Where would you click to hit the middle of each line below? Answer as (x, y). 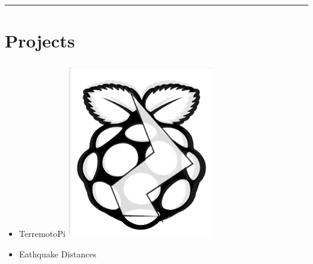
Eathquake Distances (57, 253)
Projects (40, 41)
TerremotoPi (42, 234)
